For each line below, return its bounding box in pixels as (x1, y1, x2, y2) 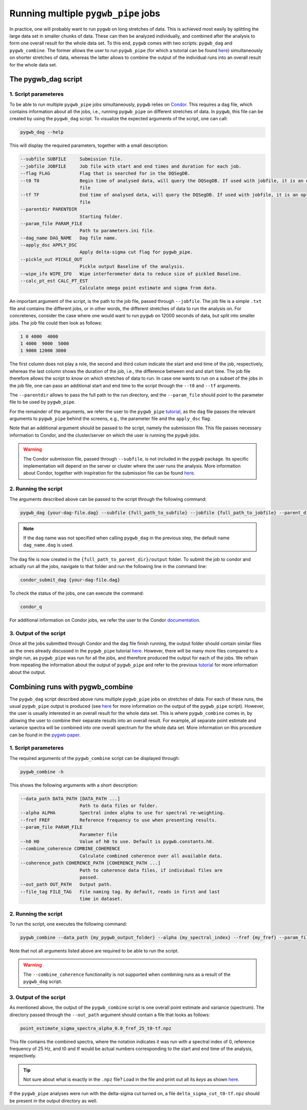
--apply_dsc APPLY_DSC (20, 242, 77, 248)
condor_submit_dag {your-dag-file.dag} (20, 577, 120, 583)
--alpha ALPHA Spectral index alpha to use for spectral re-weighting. (20, 810, 226, 816)
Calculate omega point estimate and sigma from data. (79, 285, 217, 291)
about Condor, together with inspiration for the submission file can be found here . (23, 470, 195, 476)
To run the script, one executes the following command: (9, 921, 127, 927)
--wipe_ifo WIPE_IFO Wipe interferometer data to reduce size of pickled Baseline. (20, 271, 242, 276)
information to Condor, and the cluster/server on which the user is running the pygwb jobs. (9, 432, 200, 438)
